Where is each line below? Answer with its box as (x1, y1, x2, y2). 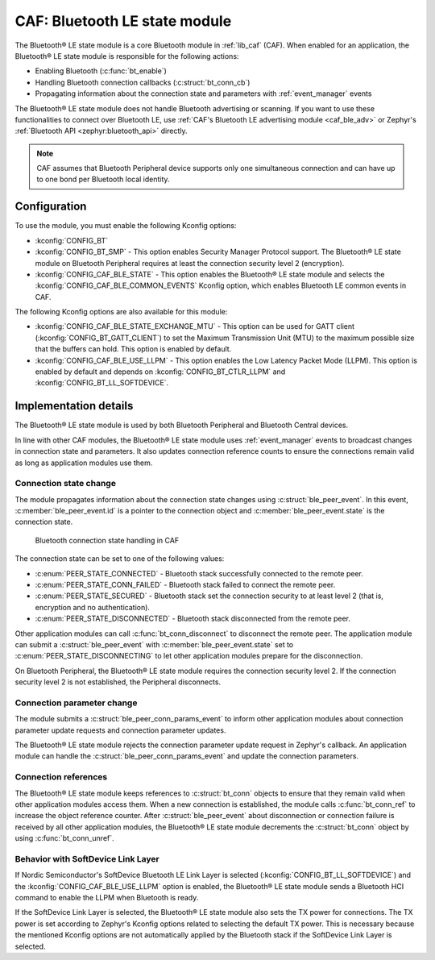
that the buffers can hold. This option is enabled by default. (35, 344, 232, 354)
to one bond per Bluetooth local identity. (36, 174, 170, 185)
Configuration (14, 200, 87, 214)
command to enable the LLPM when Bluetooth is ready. (14, 893, 199, 903)
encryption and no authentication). (35, 602, 151, 612)
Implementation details (14, 399, 134, 413)
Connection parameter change (14, 697, 138, 709)
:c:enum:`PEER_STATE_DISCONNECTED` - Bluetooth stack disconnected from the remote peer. (35, 613, 350, 624)
